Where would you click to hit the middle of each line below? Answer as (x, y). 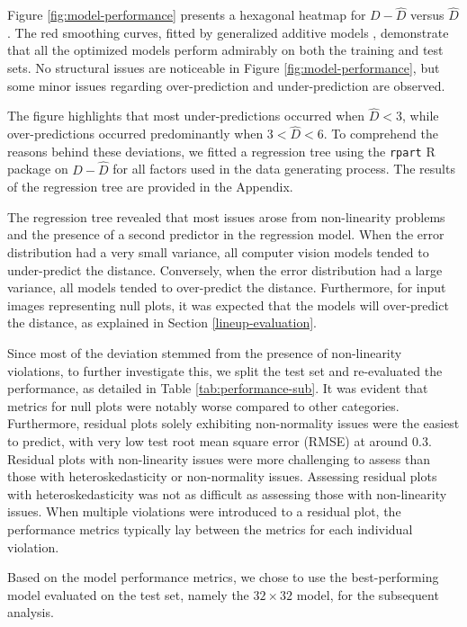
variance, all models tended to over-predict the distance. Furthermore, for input (227, 287)
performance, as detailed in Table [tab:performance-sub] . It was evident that (218, 388)
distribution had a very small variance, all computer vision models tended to (218, 252)
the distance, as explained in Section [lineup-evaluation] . (162, 322)
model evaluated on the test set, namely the (128, 594)
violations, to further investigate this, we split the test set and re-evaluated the (225, 370)
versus (427, 15)
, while (421, 116)
